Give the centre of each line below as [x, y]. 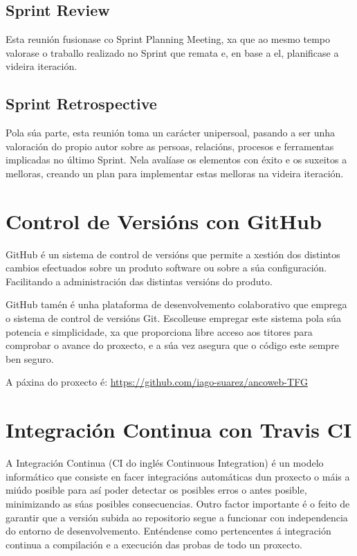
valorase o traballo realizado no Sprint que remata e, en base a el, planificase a [172, 52]
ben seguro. [30, 358]
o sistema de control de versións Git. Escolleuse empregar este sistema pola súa [173, 318]
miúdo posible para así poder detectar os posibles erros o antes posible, [156, 490]
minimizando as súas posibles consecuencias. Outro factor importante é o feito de [178, 503]
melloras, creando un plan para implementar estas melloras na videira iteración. [175, 173]
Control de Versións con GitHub [164, 221]
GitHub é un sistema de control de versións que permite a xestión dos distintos [173, 254]
